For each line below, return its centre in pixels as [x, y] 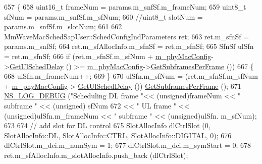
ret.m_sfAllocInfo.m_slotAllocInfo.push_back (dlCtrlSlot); [96, 155]
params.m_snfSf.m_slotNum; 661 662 [63, 26]
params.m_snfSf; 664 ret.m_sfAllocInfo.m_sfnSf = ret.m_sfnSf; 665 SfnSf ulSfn [129, 46]
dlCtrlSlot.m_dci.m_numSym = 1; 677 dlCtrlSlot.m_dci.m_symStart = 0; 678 [128, 145]
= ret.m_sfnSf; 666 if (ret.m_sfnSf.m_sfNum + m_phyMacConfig [108, 56]
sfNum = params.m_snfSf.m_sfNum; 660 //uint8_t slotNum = [103, 16]
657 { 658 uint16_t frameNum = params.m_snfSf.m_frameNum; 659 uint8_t [125, 7]
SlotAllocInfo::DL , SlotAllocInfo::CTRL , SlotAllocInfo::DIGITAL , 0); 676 [118, 135]
